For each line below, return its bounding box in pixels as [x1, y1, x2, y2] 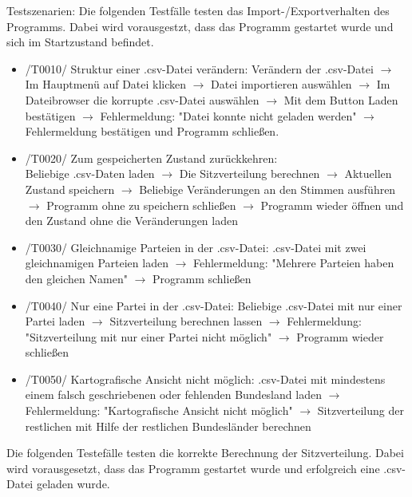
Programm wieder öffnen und [260, 196, 404, 213]
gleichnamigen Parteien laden [25, 254, 168, 271]
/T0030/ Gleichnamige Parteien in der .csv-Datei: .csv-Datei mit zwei [25, 239, 366, 255]
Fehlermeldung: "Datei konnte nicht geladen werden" [100, 107, 357, 124]
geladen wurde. [36, 475, 110, 492]
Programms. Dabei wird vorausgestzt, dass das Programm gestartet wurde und [6, 18, 394, 34]
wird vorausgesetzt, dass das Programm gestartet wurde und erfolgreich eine [6, 460, 380, 476]
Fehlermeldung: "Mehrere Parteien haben [192, 254, 394, 271]
